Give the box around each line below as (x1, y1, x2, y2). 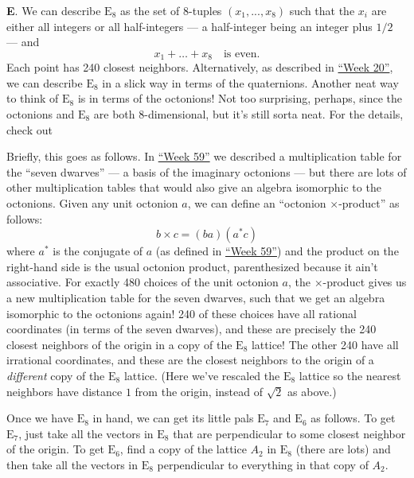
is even (223, 48, 257, 60)
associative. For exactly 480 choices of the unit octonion (6, 274, 279, 290)
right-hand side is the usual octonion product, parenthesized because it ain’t (6, 258, 378, 274)
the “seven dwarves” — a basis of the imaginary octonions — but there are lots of (6, 163, 407, 180)
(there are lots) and (295, 441, 391, 457)
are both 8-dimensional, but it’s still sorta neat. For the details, (93, 106, 404, 122)
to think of (6, 90, 59, 107)
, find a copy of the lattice (119, 441, 247, 457)
